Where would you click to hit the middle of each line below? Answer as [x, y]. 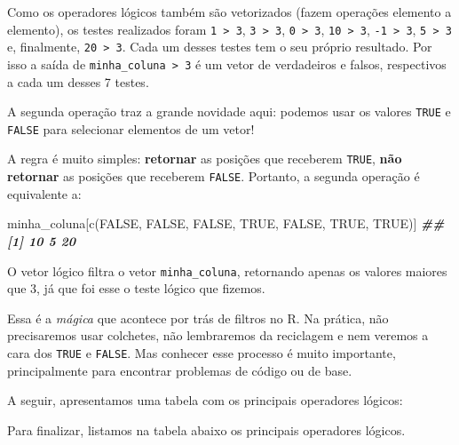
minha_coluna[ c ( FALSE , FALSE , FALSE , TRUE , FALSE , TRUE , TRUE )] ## [226, 223]
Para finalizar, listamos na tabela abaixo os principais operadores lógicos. [206, 429]
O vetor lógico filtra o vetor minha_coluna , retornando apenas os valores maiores [227, 270]
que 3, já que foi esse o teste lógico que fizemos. [136, 288]
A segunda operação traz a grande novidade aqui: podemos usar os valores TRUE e [229, 111]
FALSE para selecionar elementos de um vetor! [131, 128]
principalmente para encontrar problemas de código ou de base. [180, 370]
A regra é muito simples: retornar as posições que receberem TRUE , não [205, 159]
